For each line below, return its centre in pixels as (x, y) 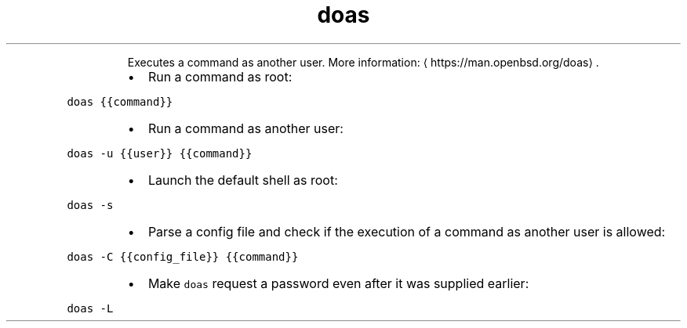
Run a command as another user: (245, 128)
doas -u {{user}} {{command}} (160, 153)
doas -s (90, 205)
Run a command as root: (220, 76)
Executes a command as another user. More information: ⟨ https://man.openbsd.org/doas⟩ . (363, 62)
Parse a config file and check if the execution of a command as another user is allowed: (407, 231)
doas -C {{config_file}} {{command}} (183, 256)
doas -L (90, 308)
